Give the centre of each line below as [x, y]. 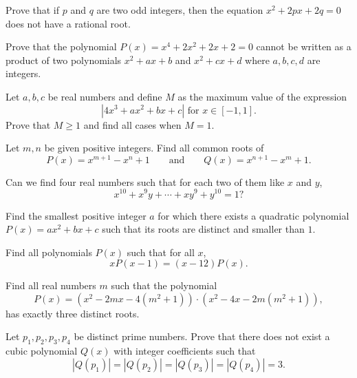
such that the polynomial [164, 285]
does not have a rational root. [68, 23]
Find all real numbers [51, 285]
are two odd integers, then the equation [180, 10]
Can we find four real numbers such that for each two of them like [145, 181]
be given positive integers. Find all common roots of [154, 148]
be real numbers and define [105, 96]
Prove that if [33, 10]
